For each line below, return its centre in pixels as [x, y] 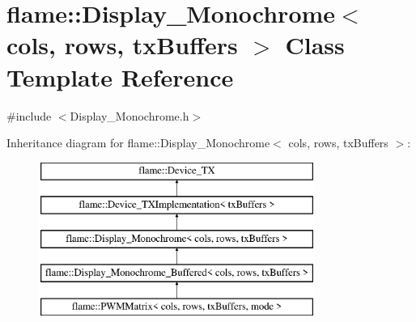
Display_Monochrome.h [129, 115]
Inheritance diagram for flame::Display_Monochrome [138, 143]
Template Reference [120, 76]
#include [29, 115]
